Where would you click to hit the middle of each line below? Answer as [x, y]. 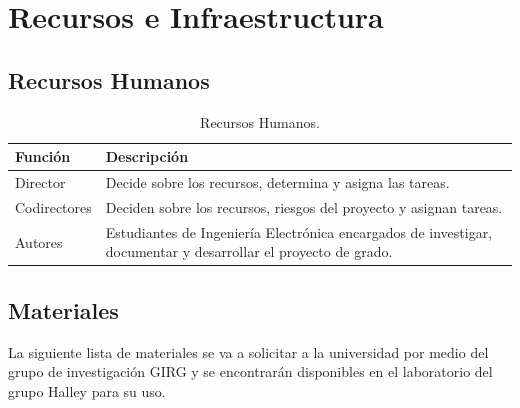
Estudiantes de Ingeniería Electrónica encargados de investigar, [299, 231]
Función [43, 156]
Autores [39, 241]
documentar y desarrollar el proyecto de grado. [249, 251]
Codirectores [53, 206]
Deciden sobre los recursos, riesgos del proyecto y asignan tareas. [304, 206]
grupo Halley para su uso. [87, 390]
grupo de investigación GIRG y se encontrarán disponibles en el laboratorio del [250, 371]
